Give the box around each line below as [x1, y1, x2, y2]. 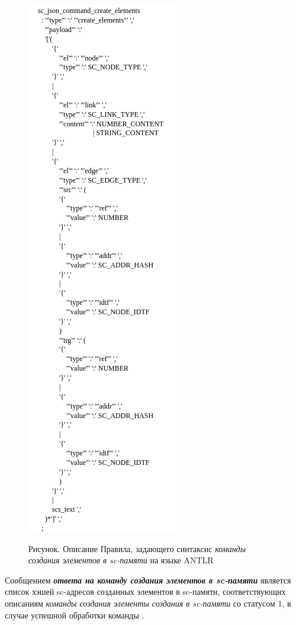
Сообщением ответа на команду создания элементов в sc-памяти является [5, 573, 291, 586]
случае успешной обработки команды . [5, 608, 144, 621]
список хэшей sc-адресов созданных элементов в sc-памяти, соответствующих [5, 585, 286, 598]
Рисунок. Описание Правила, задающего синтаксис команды [28, 542, 246, 554]
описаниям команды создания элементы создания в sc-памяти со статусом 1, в [5, 597, 291, 609]
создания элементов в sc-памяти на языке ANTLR [28, 554, 214, 566]
